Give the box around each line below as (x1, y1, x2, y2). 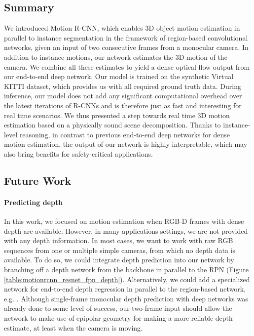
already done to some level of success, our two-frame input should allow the (4, 303, 232, 313)
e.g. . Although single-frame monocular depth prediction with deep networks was (4, 293, 248, 303)
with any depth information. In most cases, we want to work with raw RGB (4, 235, 233, 246)
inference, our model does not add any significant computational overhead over (4, 90, 242, 101)
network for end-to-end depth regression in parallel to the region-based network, (4, 284, 246, 294)
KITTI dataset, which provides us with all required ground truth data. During (4, 81, 241, 91)
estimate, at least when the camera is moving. (4, 322, 143, 333)
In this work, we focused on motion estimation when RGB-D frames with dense (4, 216, 244, 226)
